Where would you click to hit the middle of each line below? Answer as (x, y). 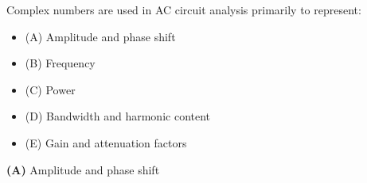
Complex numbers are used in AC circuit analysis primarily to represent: (184, 10)
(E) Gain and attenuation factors (106, 142)
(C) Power (50, 89)
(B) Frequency (60, 63)
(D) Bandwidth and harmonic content (118, 116)
